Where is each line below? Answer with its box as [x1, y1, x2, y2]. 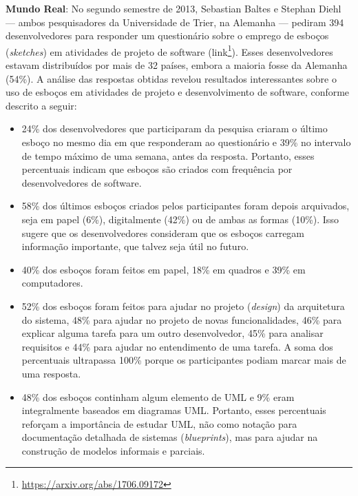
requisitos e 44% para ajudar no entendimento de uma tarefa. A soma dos [21, 339, 333, 353]
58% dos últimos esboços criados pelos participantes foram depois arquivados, [21, 198, 350, 213]
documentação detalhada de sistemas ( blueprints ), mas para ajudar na [21, 430, 318, 444]
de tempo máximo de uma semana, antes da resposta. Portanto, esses [21, 148, 315, 163]
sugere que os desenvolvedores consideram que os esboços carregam [21, 225, 305, 240]
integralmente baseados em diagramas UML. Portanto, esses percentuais [21, 403, 326, 417]
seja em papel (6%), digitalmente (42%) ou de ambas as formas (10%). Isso [21, 211, 339, 226]
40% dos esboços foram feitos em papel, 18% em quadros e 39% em [21, 262, 306, 276]
